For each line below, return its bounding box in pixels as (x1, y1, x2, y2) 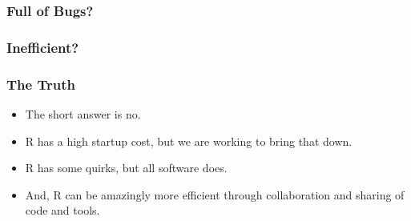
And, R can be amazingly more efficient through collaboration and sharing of (25, 186, 405, 203)
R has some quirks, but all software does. (25, 159, 228, 176)
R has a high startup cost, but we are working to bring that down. (25, 132, 353, 149)
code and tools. (25, 202, 100, 219)
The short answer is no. (25, 105, 141, 122)
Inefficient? (6, 37, 79, 57)
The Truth (6, 74, 75, 94)
